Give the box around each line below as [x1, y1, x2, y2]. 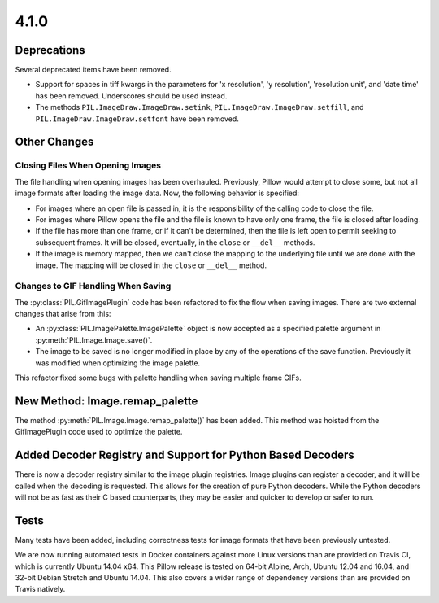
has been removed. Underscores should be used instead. [35, 90, 228, 101]
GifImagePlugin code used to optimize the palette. [15, 427, 183, 437]
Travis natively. [15, 584, 66, 594]
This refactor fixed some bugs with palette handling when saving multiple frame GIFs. [15, 373, 302, 382]
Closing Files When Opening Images [15, 159, 162, 171]
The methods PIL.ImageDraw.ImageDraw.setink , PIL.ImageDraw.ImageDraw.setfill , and [35, 103, 364, 112]
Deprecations [15, 43, 85, 57]
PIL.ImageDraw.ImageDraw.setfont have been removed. [35, 114, 239, 124]
